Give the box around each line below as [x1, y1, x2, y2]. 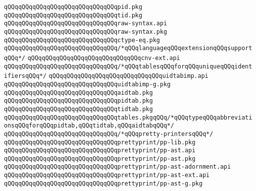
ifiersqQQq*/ [4, 72, 47, 80]
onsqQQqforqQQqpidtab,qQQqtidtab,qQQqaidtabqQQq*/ [4, 122, 174, 129]
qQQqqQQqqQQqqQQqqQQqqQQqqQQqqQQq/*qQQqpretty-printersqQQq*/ [4, 130, 213, 137]
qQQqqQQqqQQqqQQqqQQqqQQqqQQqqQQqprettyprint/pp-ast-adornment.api [4, 163, 231, 171]
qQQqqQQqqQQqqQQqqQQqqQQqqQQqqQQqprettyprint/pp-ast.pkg [4, 155, 196, 162]
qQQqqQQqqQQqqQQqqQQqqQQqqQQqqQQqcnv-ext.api [27, 54, 180, 62]
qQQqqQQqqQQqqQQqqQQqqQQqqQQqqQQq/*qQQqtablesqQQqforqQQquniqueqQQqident [4, 63, 253, 70]
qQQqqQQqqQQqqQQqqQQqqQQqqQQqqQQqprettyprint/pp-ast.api [4, 147, 196, 154]
